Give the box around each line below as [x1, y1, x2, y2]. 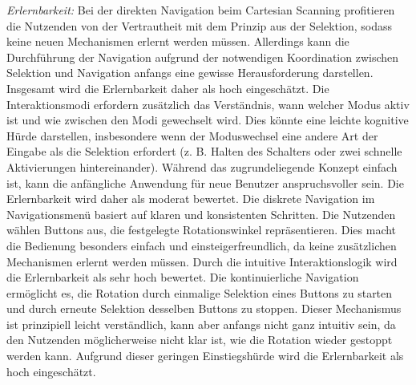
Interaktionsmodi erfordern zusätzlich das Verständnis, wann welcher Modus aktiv [6, 95, 410, 112]
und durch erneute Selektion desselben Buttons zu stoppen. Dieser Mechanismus [6, 300, 402, 317]
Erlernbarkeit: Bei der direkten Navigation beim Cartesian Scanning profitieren [6, 2, 395, 18]
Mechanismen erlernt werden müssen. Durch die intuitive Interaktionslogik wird [6, 253, 398, 269]
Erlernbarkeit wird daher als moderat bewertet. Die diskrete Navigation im [6, 190, 375, 207]
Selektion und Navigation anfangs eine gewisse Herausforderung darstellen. [6, 64, 374, 81]
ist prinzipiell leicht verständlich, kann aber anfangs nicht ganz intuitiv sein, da [6, 315, 396, 332]
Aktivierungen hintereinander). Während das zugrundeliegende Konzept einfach [6, 158, 398, 175]
